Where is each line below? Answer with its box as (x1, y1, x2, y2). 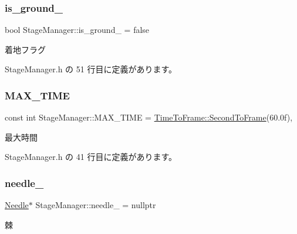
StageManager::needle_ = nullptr (35, 199, 156, 211)
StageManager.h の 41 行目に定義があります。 (5, 151, 177, 163)
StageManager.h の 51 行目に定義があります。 (5, 63, 177, 75)
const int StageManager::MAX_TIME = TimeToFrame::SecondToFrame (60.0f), (5, 111, 293, 123)
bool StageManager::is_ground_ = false (5, 24, 150, 36)
